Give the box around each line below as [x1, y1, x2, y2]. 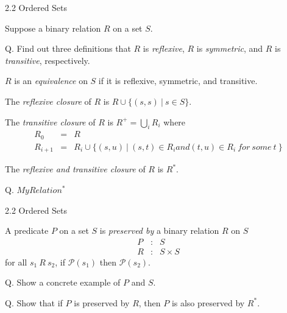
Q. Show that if [5, 296, 63, 309]
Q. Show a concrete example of [5, 276, 121, 289]
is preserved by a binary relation [99, 224, 219, 237]
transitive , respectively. [5, 54, 90, 66]
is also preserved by [171, 296, 245, 309]
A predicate [5, 224, 49, 237]
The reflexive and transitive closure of [5, 163, 146, 175]
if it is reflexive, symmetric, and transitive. [98, 74, 258, 87]
